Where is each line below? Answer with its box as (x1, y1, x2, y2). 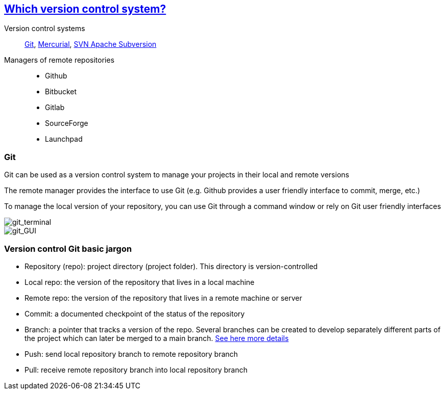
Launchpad (45, 135, 83, 144)
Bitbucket (45, 87, 77, 96)
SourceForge (45, 119, 88, 128)
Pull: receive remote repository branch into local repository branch (24, 365, 248, 374)
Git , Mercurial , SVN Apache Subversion (24, 40, 157, 49)
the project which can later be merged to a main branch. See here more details (24, 333, 289, 343)
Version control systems (4, 24, 85, 33)
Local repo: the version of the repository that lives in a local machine (24, 277, 255, 286)
